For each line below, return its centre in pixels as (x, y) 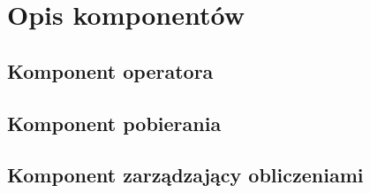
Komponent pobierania (114, 123)
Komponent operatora (110, 70)
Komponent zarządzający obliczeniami (185, 175)
